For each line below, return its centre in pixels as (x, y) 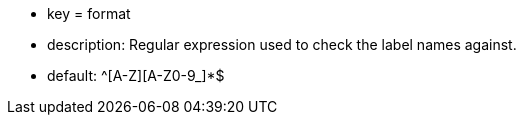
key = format (89, 13)
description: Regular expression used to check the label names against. (282, 44)
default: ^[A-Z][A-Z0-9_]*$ (136, 75)
